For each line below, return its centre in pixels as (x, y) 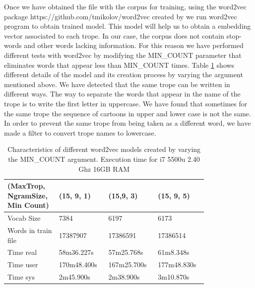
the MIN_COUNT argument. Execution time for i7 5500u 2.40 (104, 159)
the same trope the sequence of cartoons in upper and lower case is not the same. (127, 113)
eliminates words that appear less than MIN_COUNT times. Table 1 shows (119, 65)
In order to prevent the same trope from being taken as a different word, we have (127, 123)
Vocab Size (24, 218)
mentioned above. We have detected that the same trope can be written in (117, 84)
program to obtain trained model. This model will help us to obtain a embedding (127, 26)
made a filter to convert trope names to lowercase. (80, 132)
